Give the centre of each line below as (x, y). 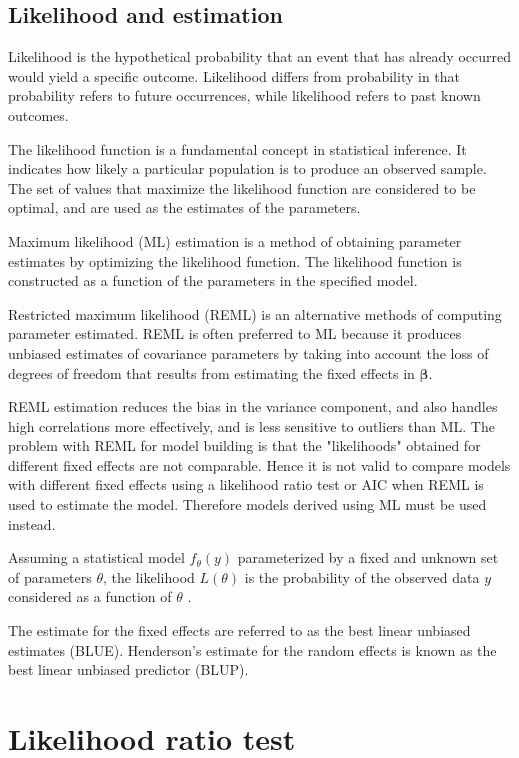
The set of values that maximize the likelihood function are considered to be (242, 187)
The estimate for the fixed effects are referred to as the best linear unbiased (239, 630)
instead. (32, 523)
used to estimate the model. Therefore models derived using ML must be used (247, 504)
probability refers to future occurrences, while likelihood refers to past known (244, 95)
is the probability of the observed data (362, 576)
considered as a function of (90, 596)
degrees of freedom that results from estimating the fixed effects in (211, 372)
